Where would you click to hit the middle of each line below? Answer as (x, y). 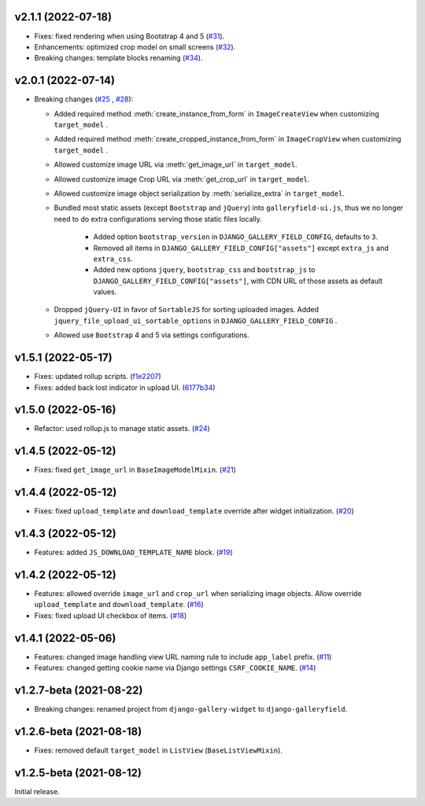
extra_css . (113, 259)
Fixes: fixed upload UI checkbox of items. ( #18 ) (111, 615)
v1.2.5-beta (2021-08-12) (78, 773)
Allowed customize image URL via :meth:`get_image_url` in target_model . (176, 164)
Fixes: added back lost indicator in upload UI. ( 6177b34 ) (125, 387)
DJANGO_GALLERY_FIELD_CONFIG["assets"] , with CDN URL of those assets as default (238, 281)
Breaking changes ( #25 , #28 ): (84, 99)
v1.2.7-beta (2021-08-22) (79, 690)
